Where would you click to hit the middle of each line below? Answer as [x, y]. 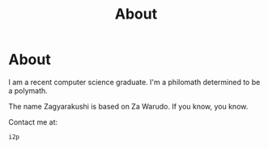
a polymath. [28, 91]
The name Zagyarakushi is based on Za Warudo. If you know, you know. [128, 106]
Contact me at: [33, 121]
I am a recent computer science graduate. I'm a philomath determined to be [134, 82]
